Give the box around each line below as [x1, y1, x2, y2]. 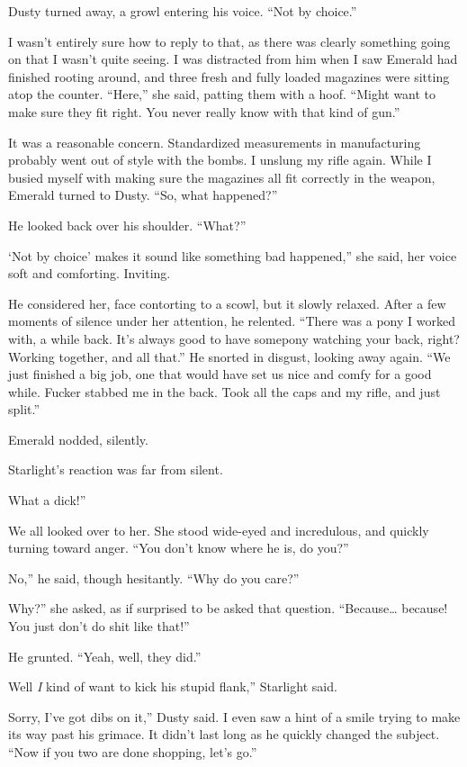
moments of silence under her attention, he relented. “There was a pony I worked [8, 311, 455, 330]
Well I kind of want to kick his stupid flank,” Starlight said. [8, 677, 337, 696]
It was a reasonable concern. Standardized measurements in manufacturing [8, 132, 421, 151]
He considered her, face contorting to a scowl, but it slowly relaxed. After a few [8, 293, 446, 312]
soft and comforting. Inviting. [8, 264, 171, 283]
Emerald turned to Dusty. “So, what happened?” [8, 185, 278, 204]
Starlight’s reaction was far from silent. [8, 460, 223, 479]
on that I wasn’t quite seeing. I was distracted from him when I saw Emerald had [8, 50, 458, 68]
